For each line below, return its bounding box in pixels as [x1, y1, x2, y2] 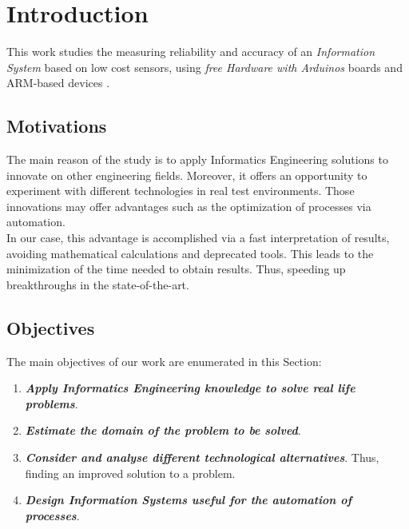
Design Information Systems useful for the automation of [25, 491, 352, 508]
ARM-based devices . [6, 74, 110, 91]
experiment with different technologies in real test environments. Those [6, 182, 355, 199]
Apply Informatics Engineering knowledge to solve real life [25, 380, 355, 396]
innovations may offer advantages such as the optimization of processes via [6, 197, 371, 214]
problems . [25, 395, 78, 412]
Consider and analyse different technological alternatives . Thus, [25, 449, 379, 466]
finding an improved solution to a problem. [25, 464, 236, 481]
